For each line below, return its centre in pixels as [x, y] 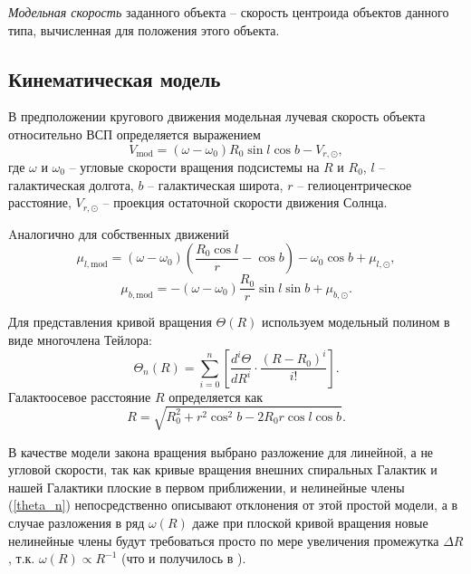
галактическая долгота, [71, 184]
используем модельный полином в [356, 322]
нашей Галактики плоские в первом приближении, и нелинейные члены [207, 487]
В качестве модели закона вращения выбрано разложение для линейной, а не [221, 451]
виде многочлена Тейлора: [80, 339]
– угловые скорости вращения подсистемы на [194, 167]
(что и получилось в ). [184, 558]
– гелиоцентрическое [355, 184]
